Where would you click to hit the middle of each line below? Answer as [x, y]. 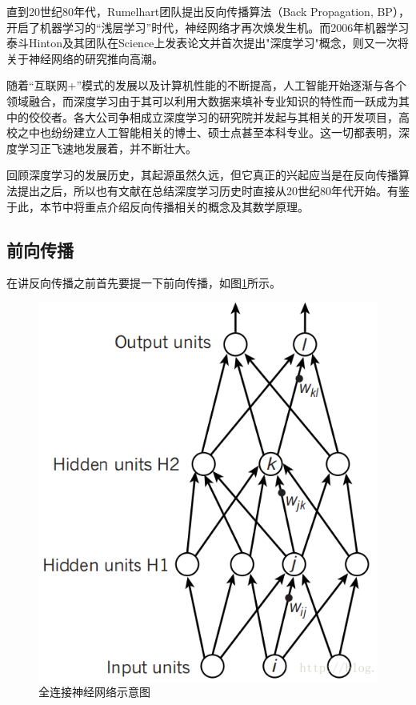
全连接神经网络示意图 [94, 692]
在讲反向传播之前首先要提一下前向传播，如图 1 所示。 [144, 283]
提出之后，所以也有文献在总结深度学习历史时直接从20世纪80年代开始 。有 [208, 190]
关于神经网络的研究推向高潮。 [85, 58]
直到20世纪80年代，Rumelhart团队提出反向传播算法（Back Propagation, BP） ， [208, 11]
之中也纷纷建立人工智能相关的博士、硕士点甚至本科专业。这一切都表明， [208, 132]
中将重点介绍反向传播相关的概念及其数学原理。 [185, 206]
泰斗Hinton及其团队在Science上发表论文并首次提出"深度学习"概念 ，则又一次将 [208, 43]
